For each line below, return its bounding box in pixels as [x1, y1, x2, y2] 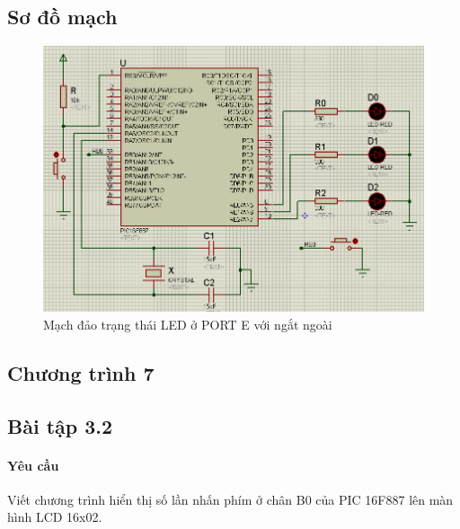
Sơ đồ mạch [7, 3, 118, 31]
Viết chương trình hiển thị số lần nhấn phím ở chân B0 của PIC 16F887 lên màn [7, 489, 454, 508]
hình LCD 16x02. [7, 507, 102, 526]
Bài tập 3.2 [7, 411, 113, 439]
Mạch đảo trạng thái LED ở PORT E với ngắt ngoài [43, 314, 332, 333]
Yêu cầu [7, 455, 59, 474]
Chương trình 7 [7, 358, 155, 386]
